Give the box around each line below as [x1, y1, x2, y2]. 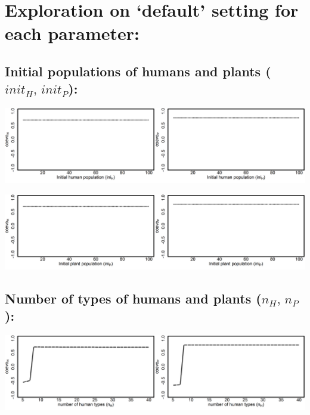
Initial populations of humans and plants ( [5, 61, 271, 80]
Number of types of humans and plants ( [5, 289, 262, 307]
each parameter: [5, 21, 139, 45]
